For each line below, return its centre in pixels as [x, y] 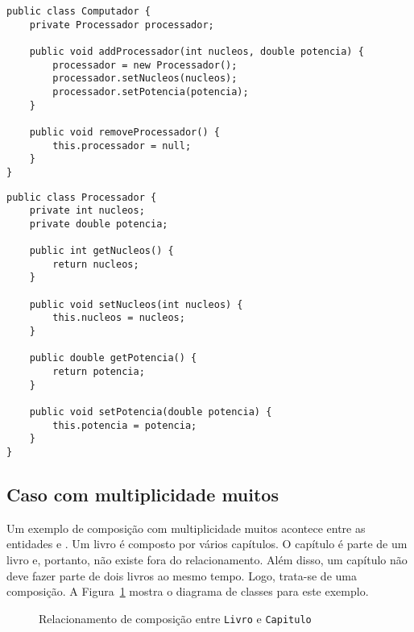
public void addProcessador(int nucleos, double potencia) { [197, 51]
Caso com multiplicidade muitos [143, 495]
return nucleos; [96, 264]
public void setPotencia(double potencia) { [151, 412]
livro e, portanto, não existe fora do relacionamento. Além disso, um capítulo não [207, 560]
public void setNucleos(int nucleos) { [136, 304]
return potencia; [99, 372]
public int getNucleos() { [101, 251]
